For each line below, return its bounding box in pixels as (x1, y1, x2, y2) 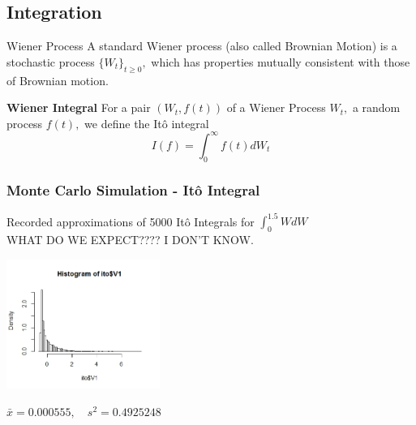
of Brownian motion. (6, 71, 109, 88)
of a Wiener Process (226, 99, 326, 116)
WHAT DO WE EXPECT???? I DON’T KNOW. (6, 231, 254, 248)
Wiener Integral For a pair (6, 99, 151, 116)
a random (352, 99, 401, 116)
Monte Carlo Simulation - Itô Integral (6, 179, 260, 200)
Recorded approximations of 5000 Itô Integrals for (6, 212, 255, 230)
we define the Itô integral (84, 114, 209, 131)
